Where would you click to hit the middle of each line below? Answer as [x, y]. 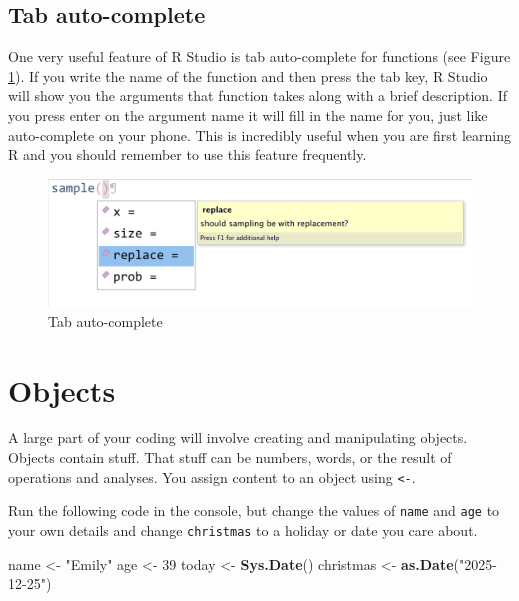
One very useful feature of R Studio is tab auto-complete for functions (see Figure [259, 56]
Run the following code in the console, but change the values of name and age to [254, 510]
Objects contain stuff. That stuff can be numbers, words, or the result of [230, 457]
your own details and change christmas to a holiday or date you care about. [243, 529]
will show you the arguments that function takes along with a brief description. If [257, 95]
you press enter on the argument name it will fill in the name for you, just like [248, 114]
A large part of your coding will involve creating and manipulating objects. [238, 437]
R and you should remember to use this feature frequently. [187, 154]
